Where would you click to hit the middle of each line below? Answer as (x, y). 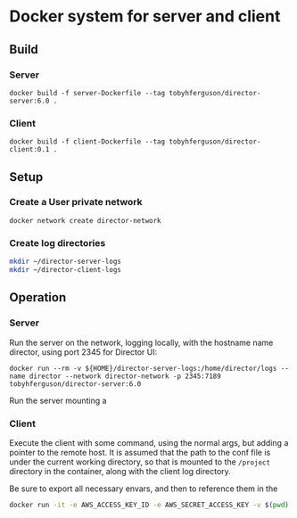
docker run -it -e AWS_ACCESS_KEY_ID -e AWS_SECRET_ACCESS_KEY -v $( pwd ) (149, 505)
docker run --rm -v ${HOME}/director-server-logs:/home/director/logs (143, 368)
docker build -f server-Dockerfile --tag (87, 93)
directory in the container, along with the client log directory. (120, 471)
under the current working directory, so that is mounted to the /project (140, 462)
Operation (38, 297)
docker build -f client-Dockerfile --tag (87, 142)
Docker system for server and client (145, 16)
